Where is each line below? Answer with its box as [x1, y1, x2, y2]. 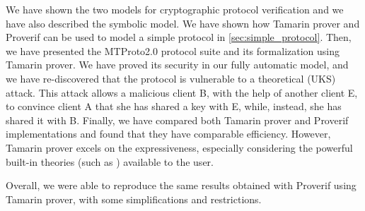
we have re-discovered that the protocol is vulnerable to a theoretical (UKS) [6, 71, 336, 85]
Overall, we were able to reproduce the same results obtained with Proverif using [6, 178, 357, 193]
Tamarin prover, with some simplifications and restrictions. [6, 191, 262, 206]
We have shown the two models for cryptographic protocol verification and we [6, 2, 344, 16]
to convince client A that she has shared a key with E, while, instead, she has [6, 99, 342, 114]
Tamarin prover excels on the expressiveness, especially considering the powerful [6, 140, 353, 155]
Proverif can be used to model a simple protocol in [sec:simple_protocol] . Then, [6, 30, 352, 44]
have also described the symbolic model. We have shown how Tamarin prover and [6, 16, 360, 30]
